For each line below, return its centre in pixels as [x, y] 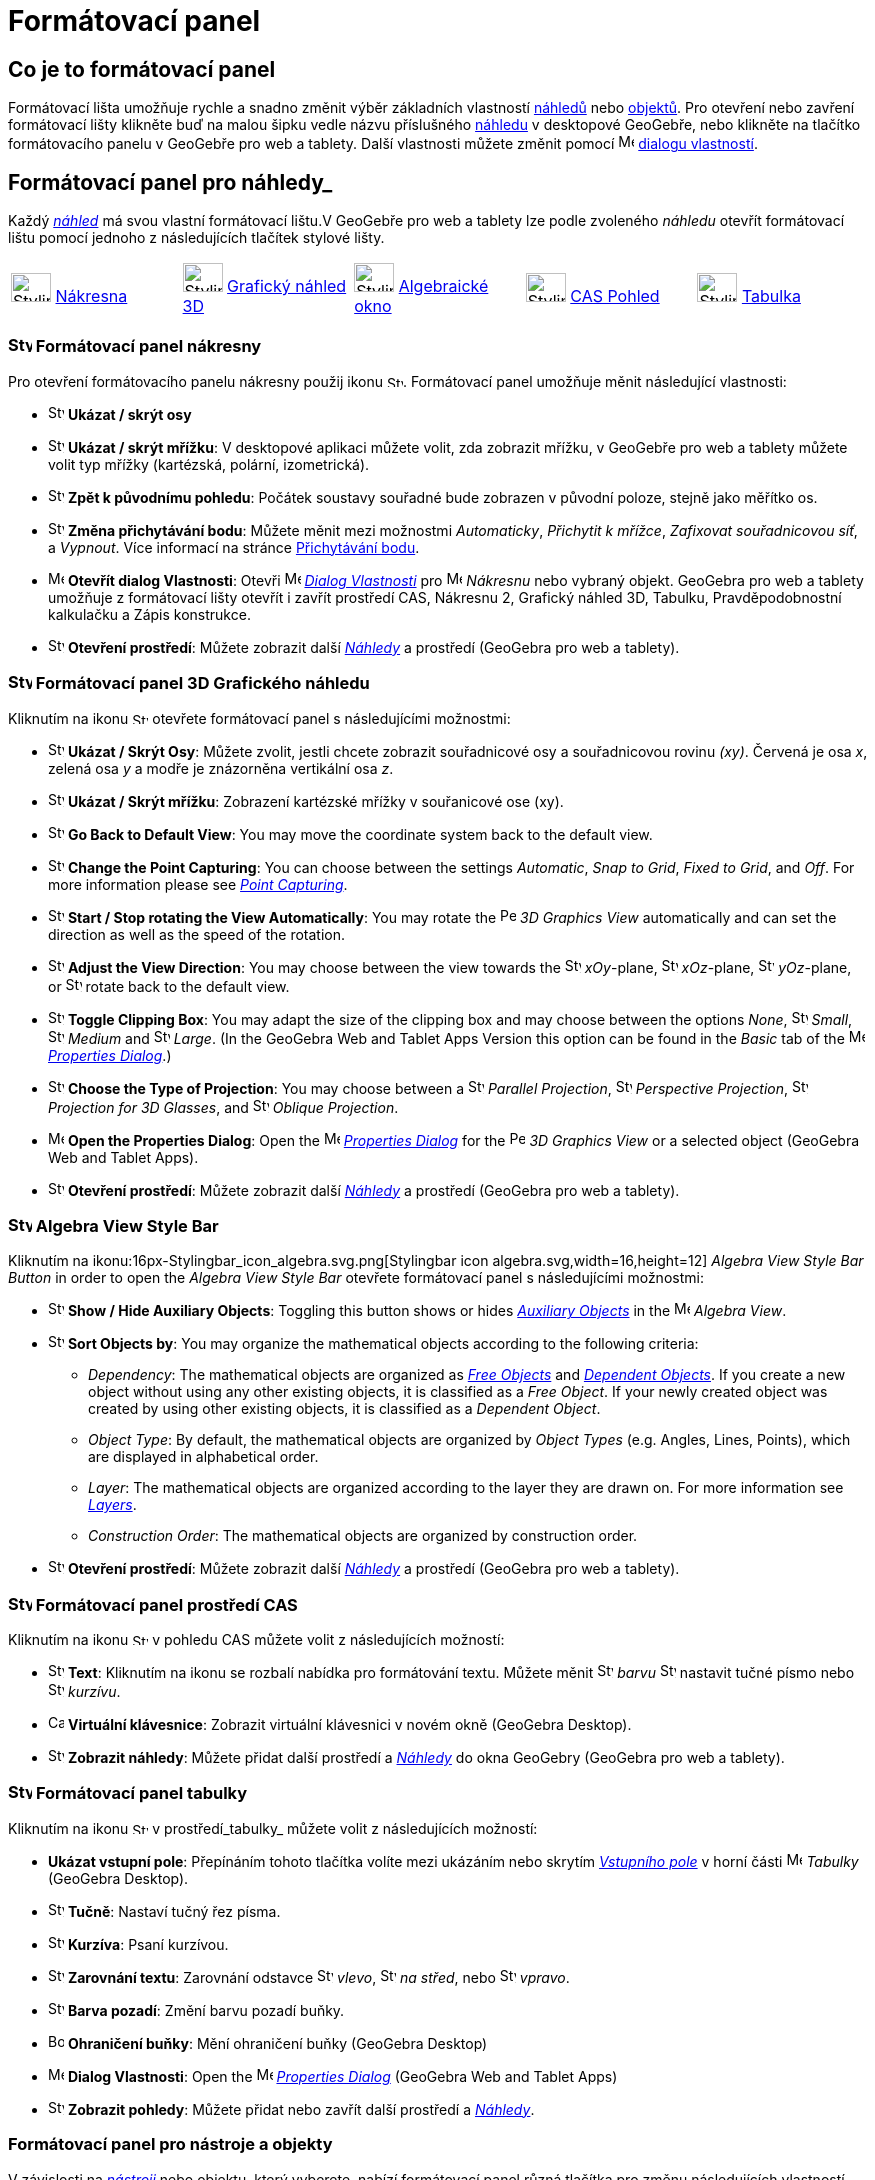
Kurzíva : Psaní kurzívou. [148, 1944]
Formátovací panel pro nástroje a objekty [170, 2144]
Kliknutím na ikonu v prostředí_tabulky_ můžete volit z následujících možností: [273, 1828]
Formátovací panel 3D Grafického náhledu [202, 683]
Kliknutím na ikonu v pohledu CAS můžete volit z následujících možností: [256, 1640]
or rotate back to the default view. [169, 986]
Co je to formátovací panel [142, 69]
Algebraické [443, 286]
